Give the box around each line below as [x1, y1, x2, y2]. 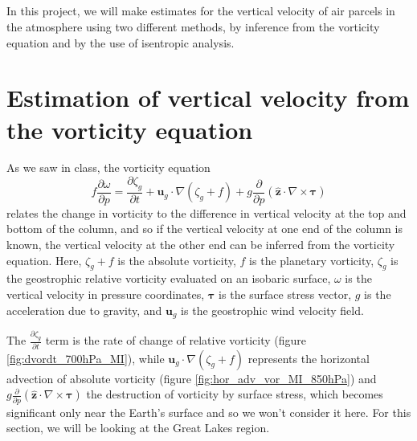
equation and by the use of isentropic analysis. [6, 34, 235, 51]
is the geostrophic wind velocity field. [181, 301, 364, 318]
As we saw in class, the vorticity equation [6, 159, 211, 176]
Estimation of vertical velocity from [6, 81, 410, 114]
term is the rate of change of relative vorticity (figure [45, 332, 307, 349]
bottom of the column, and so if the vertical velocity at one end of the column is [6, 220, 403, 237]
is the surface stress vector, [219, 286, 352, 303]
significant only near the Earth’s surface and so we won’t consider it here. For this [6, 403, 411, 420]
